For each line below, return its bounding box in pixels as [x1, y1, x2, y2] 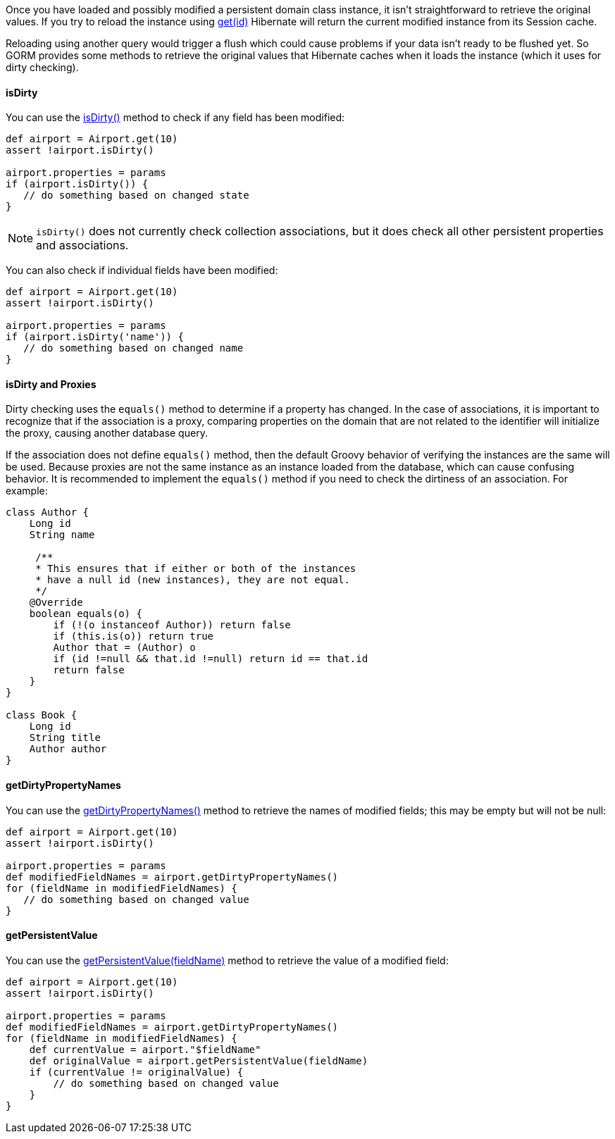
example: [6, 485, 48, 497]
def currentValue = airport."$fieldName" [29, 1043, 261, 1055]
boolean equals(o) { [29, 608, 142, 620]
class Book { [6, 709, 77, 721]
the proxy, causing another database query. [6, 427, 208, 440]
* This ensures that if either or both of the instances [35, 563, 356, 575]
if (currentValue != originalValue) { [29, 1066, 244, 1078]
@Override [29, 597, 83, 609]
